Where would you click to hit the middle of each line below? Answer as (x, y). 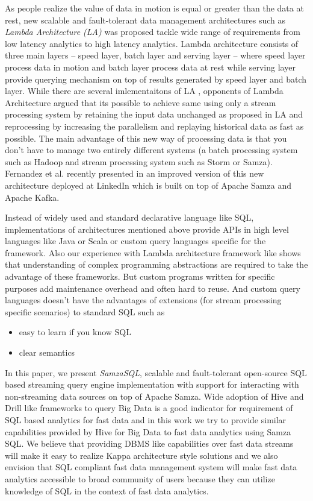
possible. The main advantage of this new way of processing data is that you (146, 138)
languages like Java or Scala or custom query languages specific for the (135, 241)
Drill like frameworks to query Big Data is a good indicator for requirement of (149, 408)
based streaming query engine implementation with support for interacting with (152, 384)
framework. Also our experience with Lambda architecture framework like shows (153, 252)
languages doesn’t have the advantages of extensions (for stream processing (143, 300)
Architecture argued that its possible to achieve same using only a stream (141, 102)
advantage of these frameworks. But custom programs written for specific (140, 276)
